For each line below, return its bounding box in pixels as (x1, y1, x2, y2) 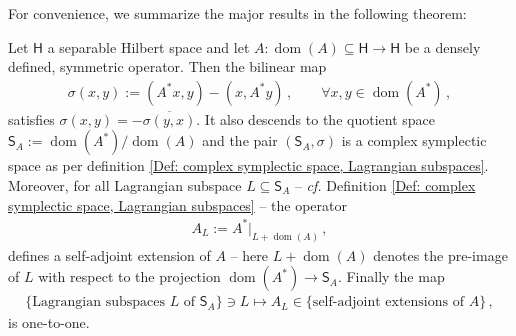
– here (230, 244, 269, 265)
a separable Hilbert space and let (47, 36, 250, 57)
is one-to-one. (8, 312, 90, 333)
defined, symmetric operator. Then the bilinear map (8, 56, 327, 77)
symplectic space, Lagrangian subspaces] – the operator (8, 194, 348, 215)
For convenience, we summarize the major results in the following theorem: (8, 3, 467, 23)
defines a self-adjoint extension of (8, 244, 211, 265)
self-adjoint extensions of (312, 295, 464, 310)
